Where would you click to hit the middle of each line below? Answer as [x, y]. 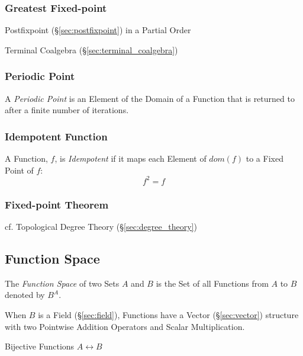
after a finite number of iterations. [67, 110]
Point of [19, 170]
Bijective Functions [40, 346]
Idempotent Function [56, 136]
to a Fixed [265, 158]
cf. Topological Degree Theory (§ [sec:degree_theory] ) [101, 226]
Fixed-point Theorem [57, 204]
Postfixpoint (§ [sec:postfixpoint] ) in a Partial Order [98, 30]
